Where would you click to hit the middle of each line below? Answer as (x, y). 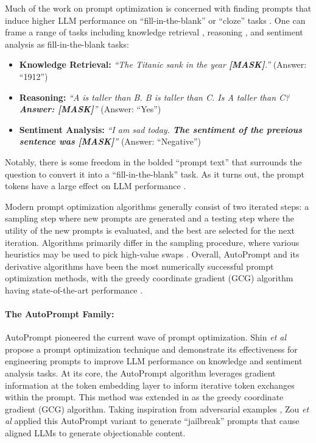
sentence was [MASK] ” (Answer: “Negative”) (110, 141)
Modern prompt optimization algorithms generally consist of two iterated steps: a (157, 206)
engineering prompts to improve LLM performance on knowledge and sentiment (154, 361)
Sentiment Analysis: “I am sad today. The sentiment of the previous (160, 129)
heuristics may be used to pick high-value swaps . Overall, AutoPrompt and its (152, 254)
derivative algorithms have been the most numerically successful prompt (139, 266)
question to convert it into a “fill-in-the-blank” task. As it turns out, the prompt (155, 174)
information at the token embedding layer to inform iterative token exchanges (150, 385)
